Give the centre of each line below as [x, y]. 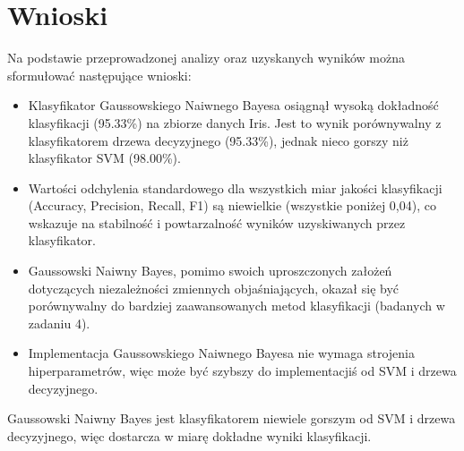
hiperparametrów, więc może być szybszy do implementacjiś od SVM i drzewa [242, 371]
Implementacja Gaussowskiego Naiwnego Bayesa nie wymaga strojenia [221, 353]
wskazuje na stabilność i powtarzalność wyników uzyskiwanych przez [217, 222]
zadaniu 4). [59, 323]
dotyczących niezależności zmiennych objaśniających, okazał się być [214, 288]
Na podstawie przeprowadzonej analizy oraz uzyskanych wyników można [206, 58]
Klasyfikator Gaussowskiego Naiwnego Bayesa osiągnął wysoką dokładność [233, 105]
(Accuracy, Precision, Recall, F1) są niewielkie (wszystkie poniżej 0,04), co [232, 205]
